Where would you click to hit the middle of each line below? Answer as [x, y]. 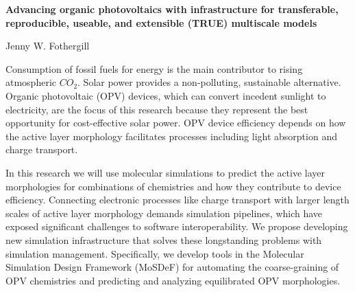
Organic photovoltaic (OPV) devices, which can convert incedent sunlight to [166, 95]
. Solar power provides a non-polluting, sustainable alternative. [209, 82]
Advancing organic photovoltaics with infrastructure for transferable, [172, 9]
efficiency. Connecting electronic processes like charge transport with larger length [177, 200]
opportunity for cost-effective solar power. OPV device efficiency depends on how [176, 123]
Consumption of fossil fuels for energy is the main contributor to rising [154, 68]
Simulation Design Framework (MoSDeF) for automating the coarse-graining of [172, 267]
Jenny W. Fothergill [48, 46]
